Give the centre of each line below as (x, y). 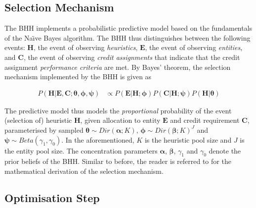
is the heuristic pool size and (188, 139)
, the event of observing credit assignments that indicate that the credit (132, 57)
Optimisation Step (52, 197)
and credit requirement (205, 120)
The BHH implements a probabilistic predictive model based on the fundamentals (128, 28)
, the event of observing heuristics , (85, 47)
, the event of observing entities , (194, 47)
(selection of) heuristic (38, 120)
